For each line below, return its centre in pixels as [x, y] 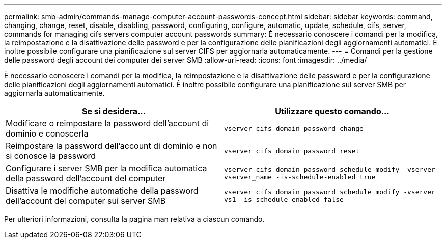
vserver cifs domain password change [294, 128]
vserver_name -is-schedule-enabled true [300, 177]
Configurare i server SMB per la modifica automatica [106, 168]
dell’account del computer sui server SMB [86, 201]
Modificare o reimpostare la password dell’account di [107, 123]
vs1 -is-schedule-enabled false [284, 199]
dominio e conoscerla [47, 133]
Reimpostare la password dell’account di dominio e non [111, 146]
